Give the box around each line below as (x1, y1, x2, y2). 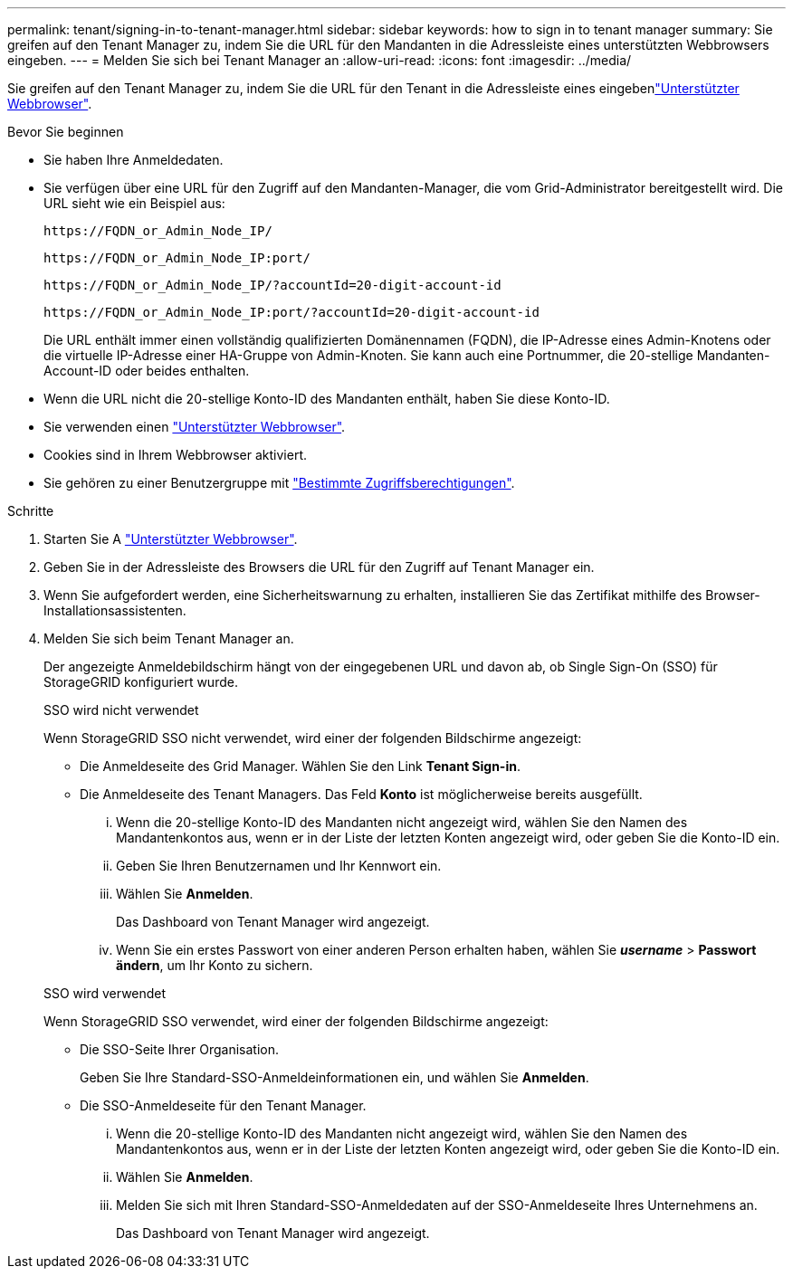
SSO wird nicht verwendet (43, 702, 199, 718)
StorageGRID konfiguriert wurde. (43, 674, 238, 690)
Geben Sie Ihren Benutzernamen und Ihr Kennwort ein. (116, 858, 442, 873)
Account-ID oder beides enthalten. (43, 363, 250, 378)
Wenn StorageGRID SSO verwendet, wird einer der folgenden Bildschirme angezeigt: (43, 1014, 549, 1029)
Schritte (7, 503, 54, 519)
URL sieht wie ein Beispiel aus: (43, 195, 225, 211)
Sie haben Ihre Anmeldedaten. (43, 152, 224, 167)
